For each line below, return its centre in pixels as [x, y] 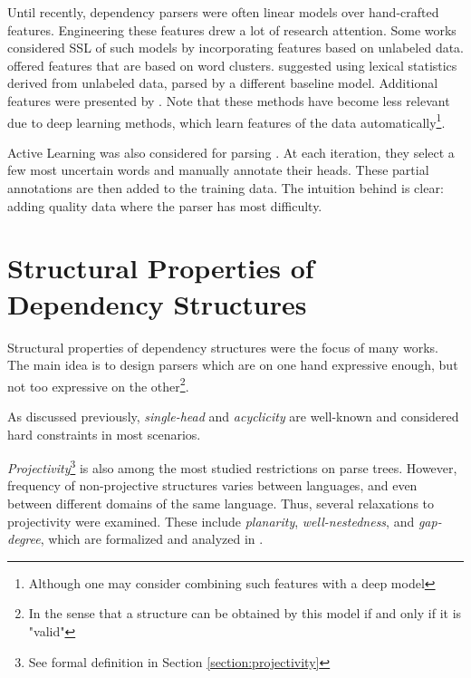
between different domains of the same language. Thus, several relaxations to [221, 503]
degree [24, 539]
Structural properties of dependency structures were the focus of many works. [223, 347]
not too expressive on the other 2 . [98, 384]
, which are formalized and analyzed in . [152, 539]
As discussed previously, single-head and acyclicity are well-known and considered [233, 416]
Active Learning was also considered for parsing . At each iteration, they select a [231, 152]
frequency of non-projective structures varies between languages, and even [212, 485]
